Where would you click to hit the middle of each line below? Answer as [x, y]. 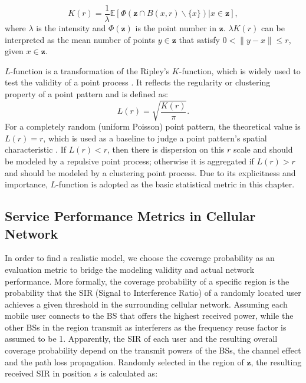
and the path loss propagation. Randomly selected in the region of [124, 361]
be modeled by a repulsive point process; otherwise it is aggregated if [129, 161]
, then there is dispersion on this [166, 149]
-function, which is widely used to [240, 70]
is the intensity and [71, 28]
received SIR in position [48, 373]
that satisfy [199, 39]
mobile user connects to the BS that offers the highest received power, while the [149, 316]
